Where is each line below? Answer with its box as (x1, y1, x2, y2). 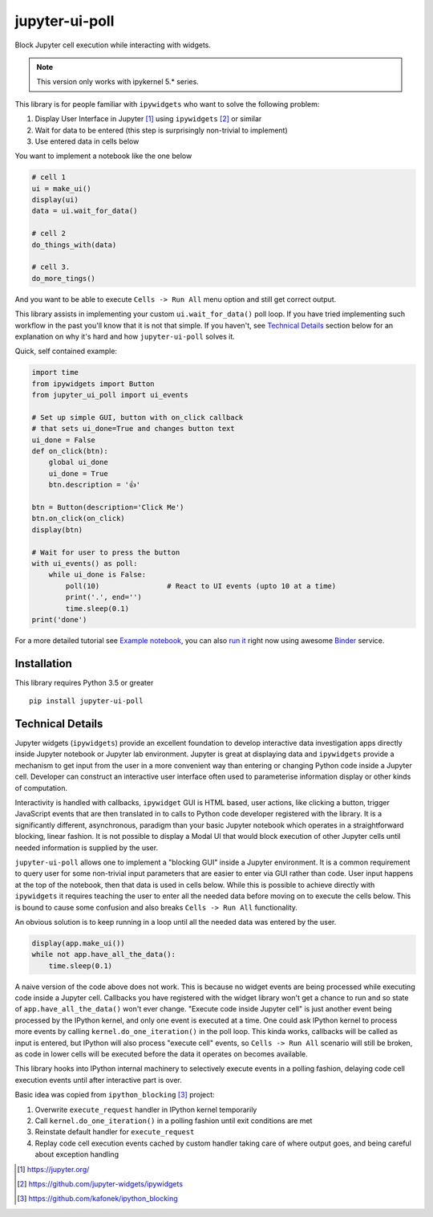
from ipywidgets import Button (31, 379, 156, 389)
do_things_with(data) (31, 240, 117, 249)
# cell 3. (31, 263, 71, 272)
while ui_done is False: (48, 570, 147, 580)
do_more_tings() (31, 274, 96, 283)
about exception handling (34, 1150, 119, 1159)
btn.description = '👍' (48, 480, 140, 490)
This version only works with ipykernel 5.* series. (36, 77, 200, 87)
